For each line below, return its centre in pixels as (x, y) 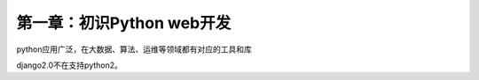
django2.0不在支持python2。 (70, 65)
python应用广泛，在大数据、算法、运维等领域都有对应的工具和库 (134, 49)
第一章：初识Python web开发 (124, 23)
